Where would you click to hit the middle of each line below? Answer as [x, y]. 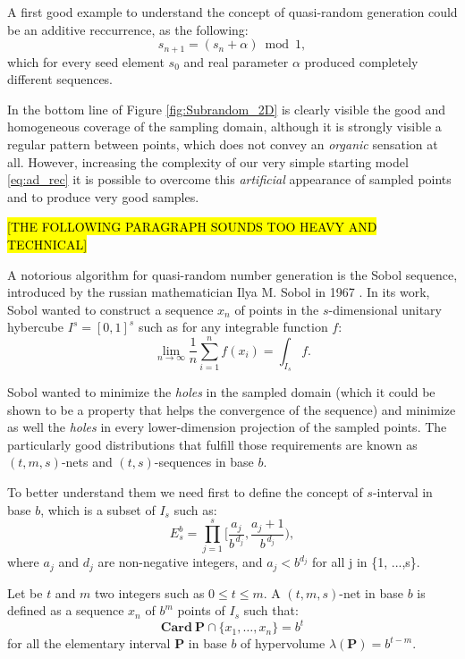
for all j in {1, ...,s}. [366, 562]
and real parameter [236, 61]
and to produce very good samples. [103, 196]
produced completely [361, 61]
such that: [271, 610]
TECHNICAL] [47, 244]
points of [201, 610]
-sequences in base [204, 462]
